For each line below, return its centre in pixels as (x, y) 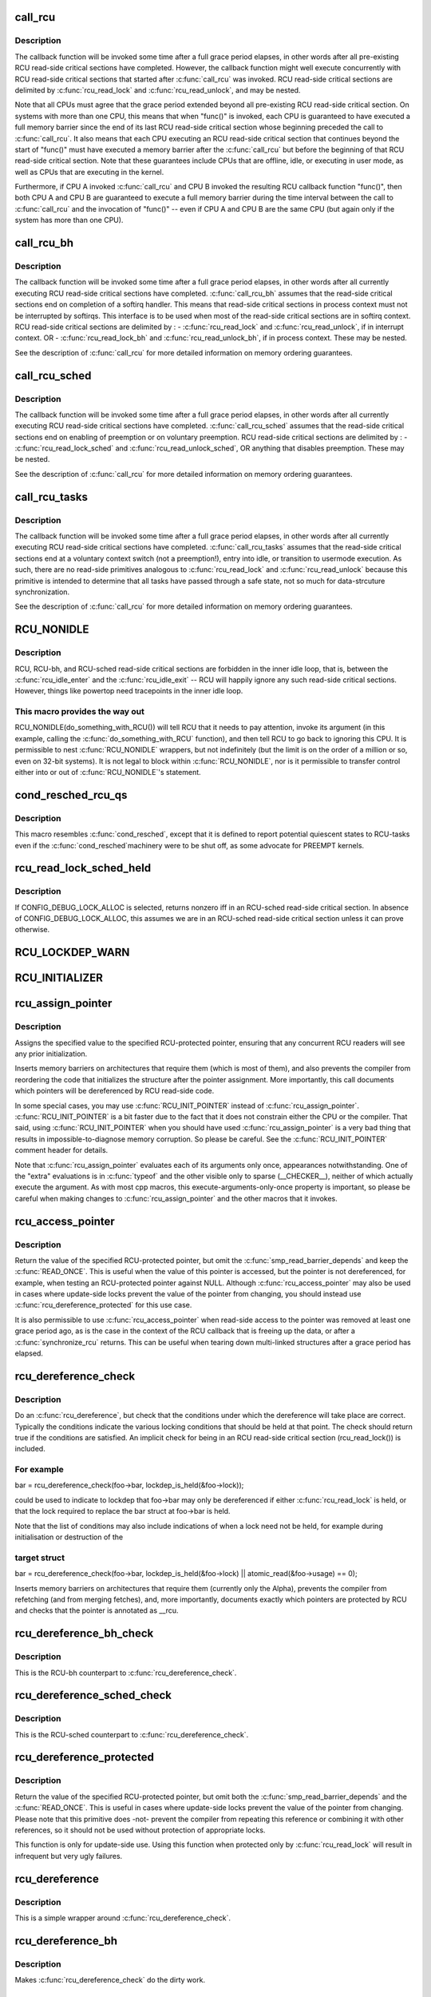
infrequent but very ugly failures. (69, 1856)
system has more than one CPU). (69, 220)
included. (30, 1449)
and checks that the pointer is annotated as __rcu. (97, 1610)
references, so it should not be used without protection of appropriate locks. (140, 1830)
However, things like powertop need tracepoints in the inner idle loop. (129, 691)
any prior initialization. (51, 1054)
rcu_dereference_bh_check (84, 1634)
